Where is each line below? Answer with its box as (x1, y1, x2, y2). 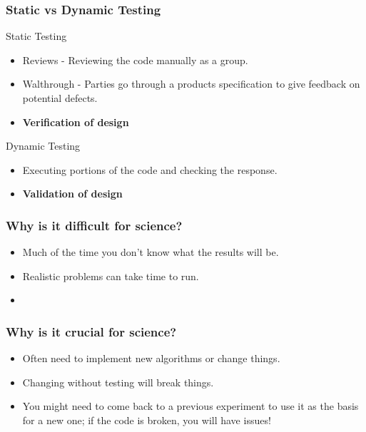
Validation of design (22, 186, 123, 201)
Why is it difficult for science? (6, 216, 183, 234)
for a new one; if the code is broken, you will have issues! (22, 412, 271, 427)
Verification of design (22, 114, 129, 129)
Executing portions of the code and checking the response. (22, 162, 278, 177)
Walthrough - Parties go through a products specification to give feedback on (22, 76, 360, 91)
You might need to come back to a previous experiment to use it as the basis (22, 398, 359, 413)
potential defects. (22, 91, 98, 105)
